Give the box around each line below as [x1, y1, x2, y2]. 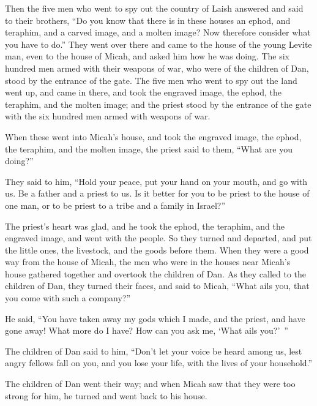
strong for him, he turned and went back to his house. [5, 389, 207, 402]
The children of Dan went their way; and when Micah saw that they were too [5, 377, 296, 390]
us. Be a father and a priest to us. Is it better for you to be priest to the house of [5, 187, 310, 200]
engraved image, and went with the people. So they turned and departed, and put [5, 231, 312, 244]
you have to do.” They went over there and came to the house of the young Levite [5, 37, 312, 50]
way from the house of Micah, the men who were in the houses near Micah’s [5, 255, 291, 268]
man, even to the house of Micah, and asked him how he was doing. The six [5, 50, 289, 62]
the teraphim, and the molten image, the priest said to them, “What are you [5, 142, 293, 155]
